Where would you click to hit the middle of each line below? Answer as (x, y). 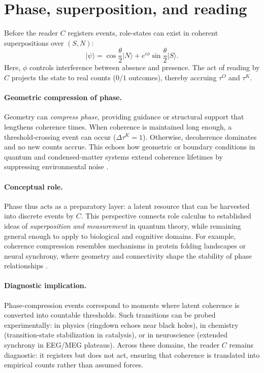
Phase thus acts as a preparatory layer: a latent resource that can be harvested (127, 206)
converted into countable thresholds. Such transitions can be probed (110, 315)
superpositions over (34, 42)
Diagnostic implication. (45, 285)
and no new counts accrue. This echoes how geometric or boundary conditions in (130, 147)
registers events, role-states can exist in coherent (143, 33)
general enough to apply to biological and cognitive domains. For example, (120, 236)
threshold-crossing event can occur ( (60, 136)
